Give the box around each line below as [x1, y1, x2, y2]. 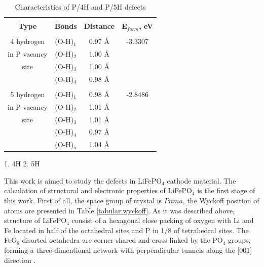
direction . [4, 254, 36, 265]
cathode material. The [167, 175, 236, 186]
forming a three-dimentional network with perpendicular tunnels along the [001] [4, 245, 252, 255]
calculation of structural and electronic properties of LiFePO [4, 185, 192, 196]
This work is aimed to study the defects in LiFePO [4, 175, 162, 186]
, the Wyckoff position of [182, 195, 259, 206]
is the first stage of [197, 185, 255, 196]
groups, [228, 235, 251, 245]
